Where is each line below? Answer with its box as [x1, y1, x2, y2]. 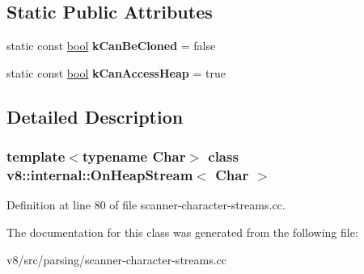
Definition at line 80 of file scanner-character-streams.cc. [6, 196, 286, 213]
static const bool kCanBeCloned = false [6, 37, 216, 54]
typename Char [82, 146, 186, 167]
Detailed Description [6, 103, 184, 129]
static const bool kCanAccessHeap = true [6, 64, 226, 81]
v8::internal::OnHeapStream [6, 165, 193, 185]
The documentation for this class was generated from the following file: [6, 223, 358, 240]
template [6, 146, 66, 167]
